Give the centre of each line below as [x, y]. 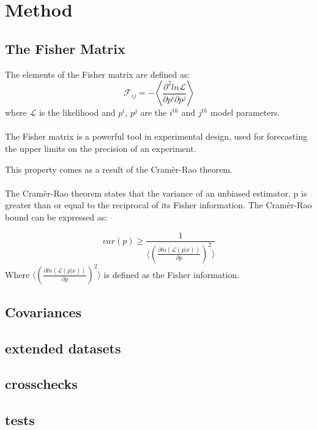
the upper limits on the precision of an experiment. [101, 148]
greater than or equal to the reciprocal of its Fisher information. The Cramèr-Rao [158, 205]
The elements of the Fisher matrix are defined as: [98, 74]
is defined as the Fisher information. [171, 274]
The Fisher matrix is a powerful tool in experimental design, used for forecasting [156, 136]
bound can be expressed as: [56, 217]
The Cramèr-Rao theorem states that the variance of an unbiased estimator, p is [156, 193]
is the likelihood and [77, 112]
